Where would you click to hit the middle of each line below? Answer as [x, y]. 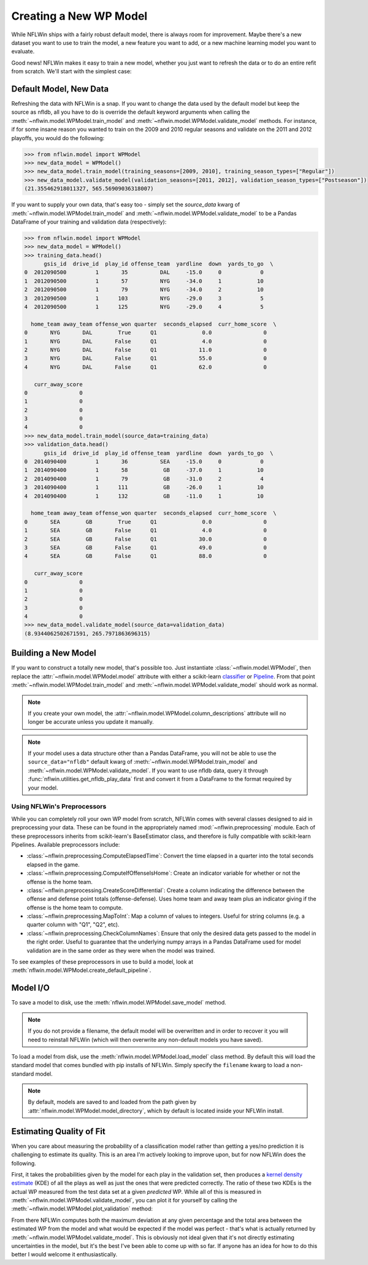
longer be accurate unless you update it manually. [91, 722]
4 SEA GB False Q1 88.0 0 [145, 556]
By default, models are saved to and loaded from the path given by [112, 1102]
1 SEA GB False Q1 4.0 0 [145, 531]
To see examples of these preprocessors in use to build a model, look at [102, 962]
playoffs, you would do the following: [58, 138]
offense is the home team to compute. [75, 907]
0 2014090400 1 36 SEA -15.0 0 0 [144, 462]
